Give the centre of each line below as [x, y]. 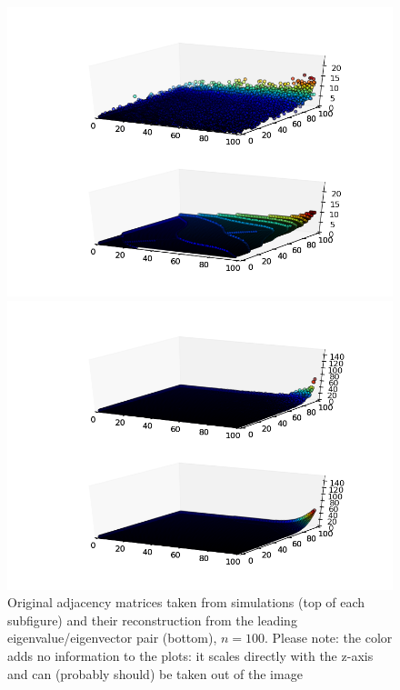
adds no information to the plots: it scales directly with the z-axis [190, 655]
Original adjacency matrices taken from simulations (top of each [186, 602]
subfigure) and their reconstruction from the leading [152, 620]
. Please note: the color [329, 638]
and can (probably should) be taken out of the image [155, 673]
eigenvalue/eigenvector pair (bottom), [112, 638]
